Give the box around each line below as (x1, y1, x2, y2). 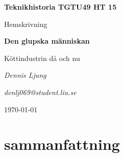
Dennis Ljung (4, 70, 46, 80)
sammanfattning (4, 134, 120, 154)
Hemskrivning (4, 18, 47, 29)
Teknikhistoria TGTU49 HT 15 (4, 2, 117, 12)
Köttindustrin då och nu (4, 52, 80, 63)
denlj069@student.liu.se (4, 86, 77, 97)
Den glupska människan (4, 36, 90, 46)
